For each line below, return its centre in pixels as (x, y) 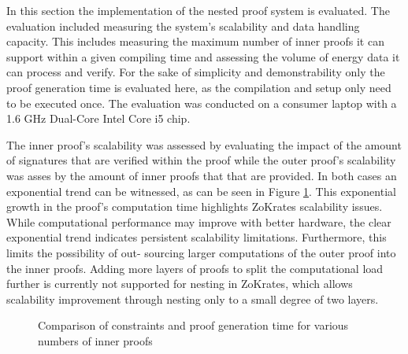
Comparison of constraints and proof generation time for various (193, 325)
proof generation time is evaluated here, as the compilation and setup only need (199, 87)
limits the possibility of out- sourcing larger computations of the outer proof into (201, 252)
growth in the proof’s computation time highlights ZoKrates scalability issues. (195, 206)
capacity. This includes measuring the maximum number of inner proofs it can (195, 41)
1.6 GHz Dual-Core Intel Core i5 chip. (98, 118)
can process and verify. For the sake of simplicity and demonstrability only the (196, 72)
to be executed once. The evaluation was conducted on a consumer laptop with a (202, 103)
